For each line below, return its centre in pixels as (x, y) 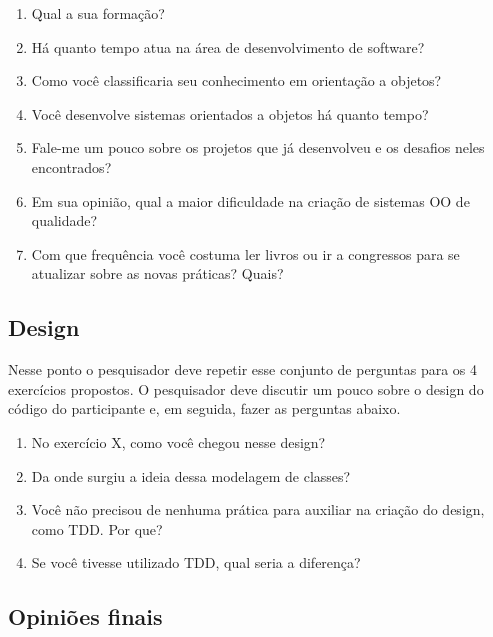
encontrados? (71, 166)
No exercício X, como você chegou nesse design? (178, 441)
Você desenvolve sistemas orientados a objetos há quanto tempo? (230, 113)
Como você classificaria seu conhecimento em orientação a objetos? (236, 80)
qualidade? (64, 220)
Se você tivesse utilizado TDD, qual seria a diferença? (196, 562)
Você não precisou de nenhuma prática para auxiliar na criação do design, (258, 509)
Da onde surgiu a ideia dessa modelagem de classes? (191, 475)
